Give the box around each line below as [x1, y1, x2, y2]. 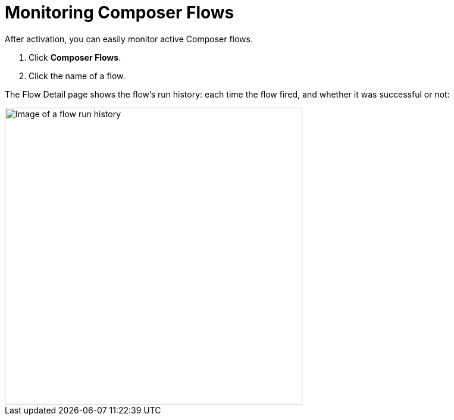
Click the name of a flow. [29, 70, 126, 81]
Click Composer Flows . [29, 52, 121, 62]
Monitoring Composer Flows [5, 2, 234, 23]
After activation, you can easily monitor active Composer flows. [5, 33, 253, 44]
